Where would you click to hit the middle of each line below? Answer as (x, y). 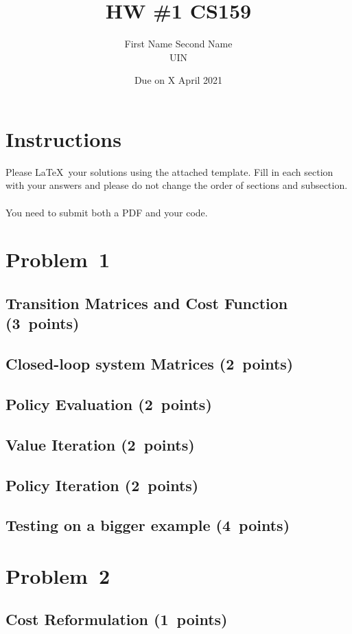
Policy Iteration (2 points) (102, 485)
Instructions (63, 138)
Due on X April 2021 (178, 80)
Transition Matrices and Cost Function (147, 303)
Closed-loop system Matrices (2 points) (150, 364)
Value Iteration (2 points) (100, 444)
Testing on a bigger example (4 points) (148, 525)
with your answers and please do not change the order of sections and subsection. (177, 185)
